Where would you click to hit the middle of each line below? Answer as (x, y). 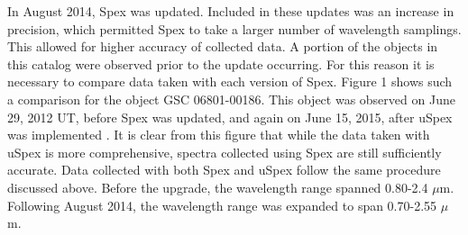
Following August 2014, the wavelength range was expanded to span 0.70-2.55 (222, 205)
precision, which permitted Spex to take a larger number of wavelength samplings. (234, 28)
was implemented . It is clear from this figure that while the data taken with (219, 135)
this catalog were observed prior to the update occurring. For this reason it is (221, 63)
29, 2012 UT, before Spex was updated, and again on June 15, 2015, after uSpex (230, 117)
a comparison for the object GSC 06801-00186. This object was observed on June (231, 99)
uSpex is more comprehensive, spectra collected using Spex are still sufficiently (225, 152)
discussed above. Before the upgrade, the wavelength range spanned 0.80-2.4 (218, 187)
